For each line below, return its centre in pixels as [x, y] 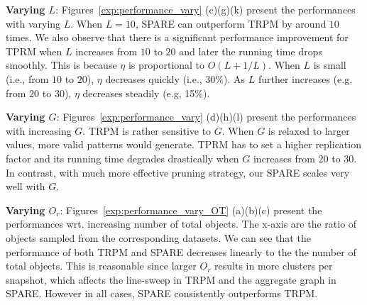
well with [26, 186]
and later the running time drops [251, 51]
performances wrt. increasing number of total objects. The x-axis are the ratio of [181, 224]
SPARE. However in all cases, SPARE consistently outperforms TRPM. [162, 293]
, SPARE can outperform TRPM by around [231, 23]
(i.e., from [27, 78]
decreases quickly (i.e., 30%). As [175, 78]
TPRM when [34, 51]
